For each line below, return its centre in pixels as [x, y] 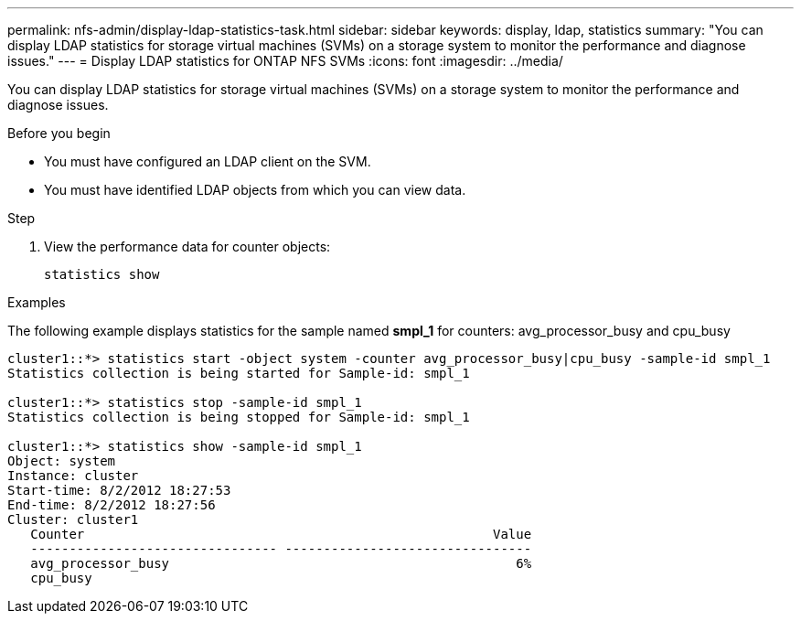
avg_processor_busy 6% [281, 563]
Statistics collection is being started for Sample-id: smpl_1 [239, 373]
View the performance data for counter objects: [187, 246]
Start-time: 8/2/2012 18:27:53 [119, 490]
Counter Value [281, 534]
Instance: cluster [73, 476]
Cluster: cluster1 [73, 519]
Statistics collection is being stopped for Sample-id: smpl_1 [239, 417]
